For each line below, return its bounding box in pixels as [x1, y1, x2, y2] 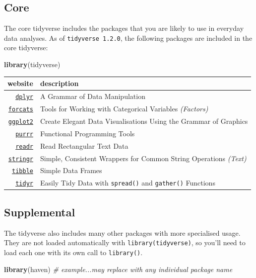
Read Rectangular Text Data [40, 140, 128, 151]
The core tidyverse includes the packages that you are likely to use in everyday [4, 23, 244, 33]
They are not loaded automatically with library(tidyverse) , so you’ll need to [4, 237, 246, 248]
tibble [12, 168, 33, 175]
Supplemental [4, 204, 75, 219]
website [7, 78, 33, 89]
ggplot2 [8, 118, 33, 125]
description [40, 78, 79, 89]
